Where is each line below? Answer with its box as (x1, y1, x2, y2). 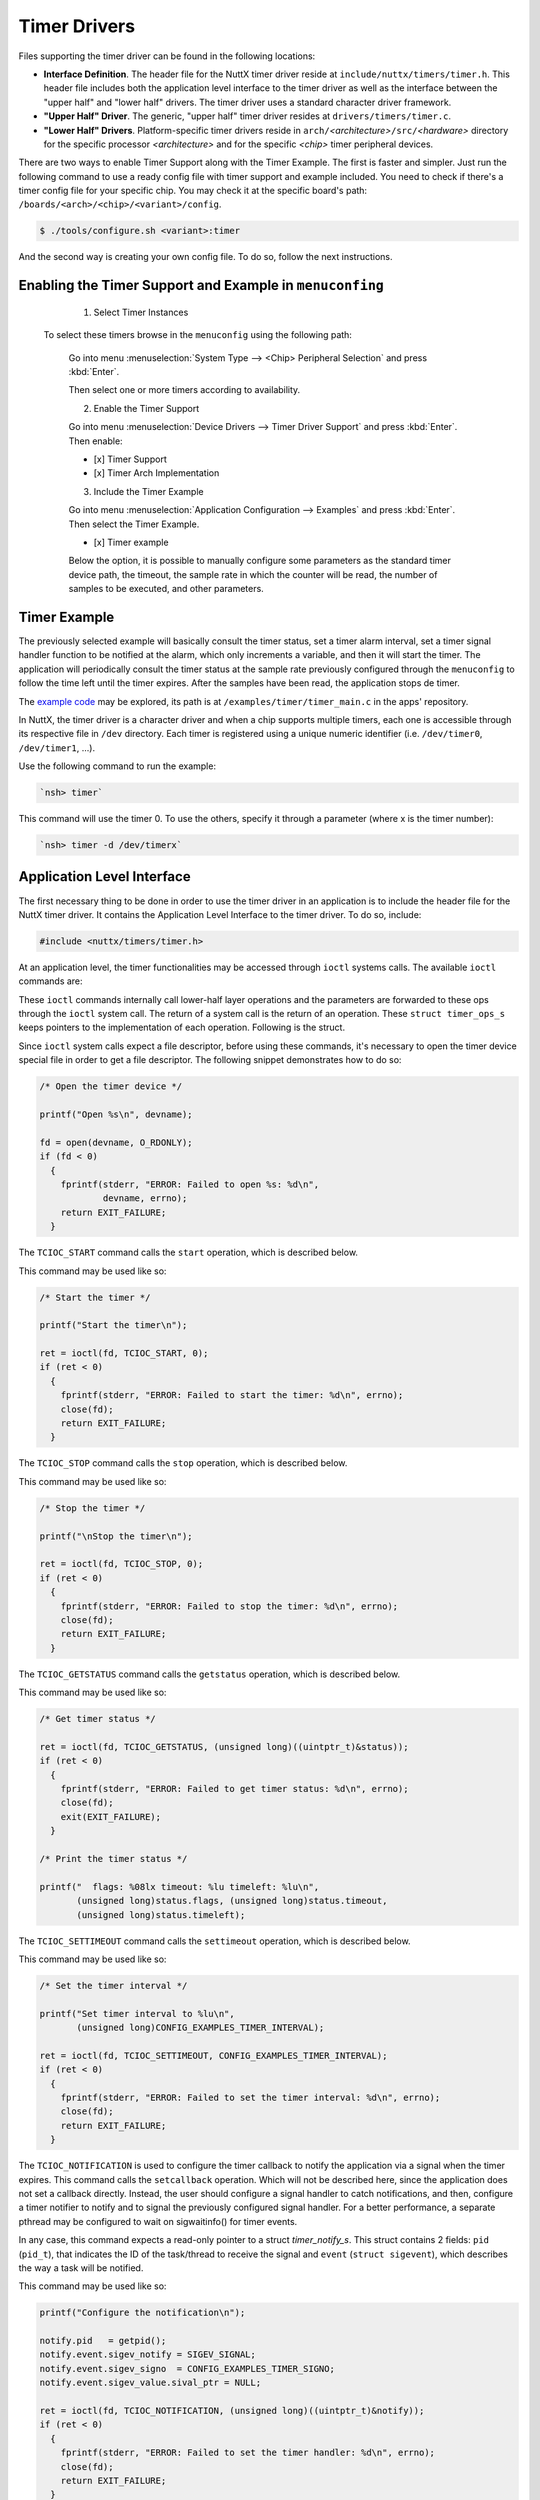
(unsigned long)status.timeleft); (76, 1909, 246, 1920)
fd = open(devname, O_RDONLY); (39, 1136, 194, 1148)
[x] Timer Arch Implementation (93, 467, 220, 479)
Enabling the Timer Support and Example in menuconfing (18, 277, 384, 294)
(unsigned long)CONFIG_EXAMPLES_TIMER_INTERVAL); (76, 2022, 325, 2034)
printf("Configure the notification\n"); (39, 2307, 246, 2319)
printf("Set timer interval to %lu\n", (39, 2008, 235, 2019)
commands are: (18, 975, 84, 987)
